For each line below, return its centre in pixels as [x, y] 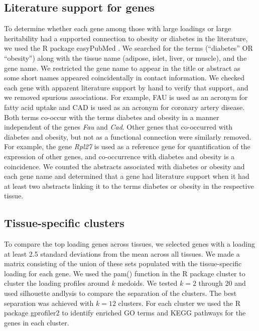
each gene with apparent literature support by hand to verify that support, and [126, 87]
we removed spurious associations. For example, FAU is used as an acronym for [126, 97]
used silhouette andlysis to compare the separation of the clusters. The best [120, 293]
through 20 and [222, 283]
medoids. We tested [148, 283]
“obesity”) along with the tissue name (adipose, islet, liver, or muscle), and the [125, 58]
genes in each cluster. [37, 322]
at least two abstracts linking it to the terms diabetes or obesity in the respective [129, 186]
